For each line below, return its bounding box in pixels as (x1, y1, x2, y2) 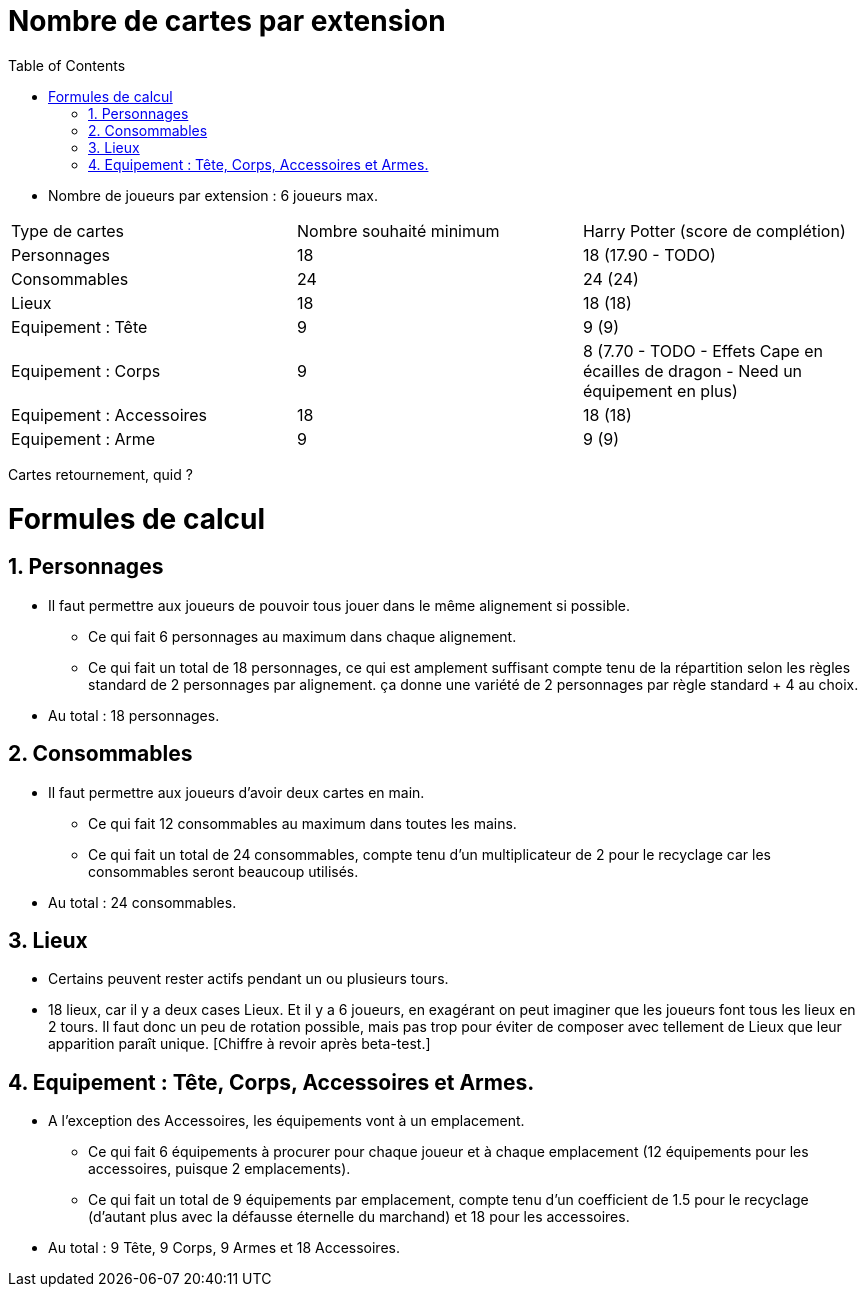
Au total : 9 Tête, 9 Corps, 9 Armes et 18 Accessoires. (48, 1239, 400, 1257)
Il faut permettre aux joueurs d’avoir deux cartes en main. (48, 783, 425, 801)
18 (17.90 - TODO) (582, 244, 716, 265)
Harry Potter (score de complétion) (582, 220, 846, 241)
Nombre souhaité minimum (296, 220, 500, 241)
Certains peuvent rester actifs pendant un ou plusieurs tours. (48, 970, 449, 988)
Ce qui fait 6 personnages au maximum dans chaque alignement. (88, 627, 517, 645)
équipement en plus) (582, 380, 738, 401)
